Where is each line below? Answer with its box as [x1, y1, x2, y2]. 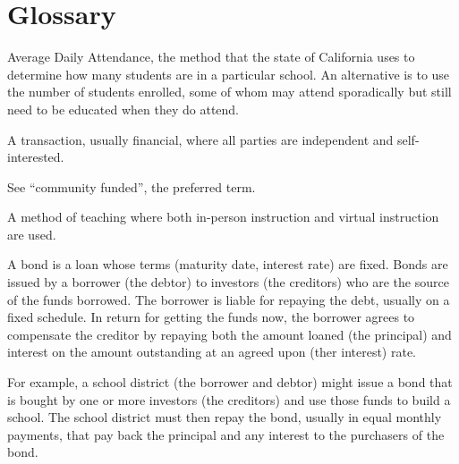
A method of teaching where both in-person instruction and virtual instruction [7, 207, 439, 226]
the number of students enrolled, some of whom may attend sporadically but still [7, 82, 452, 101]
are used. [7, 224, 56, 243]
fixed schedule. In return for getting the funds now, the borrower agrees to [7, 308, 415, 326]
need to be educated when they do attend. [7, 99, 239, 118]
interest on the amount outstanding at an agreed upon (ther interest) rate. [7, 342, 417, 361]
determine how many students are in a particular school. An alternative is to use [7, 64, 450, 83]
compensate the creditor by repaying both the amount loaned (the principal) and [7, 325, 452, 343]
